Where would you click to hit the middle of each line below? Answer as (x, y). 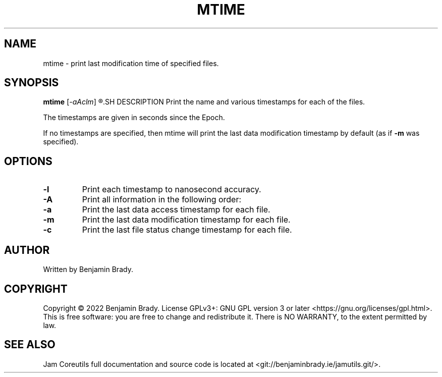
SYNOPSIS (32, 83)
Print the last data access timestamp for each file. (176, 210)
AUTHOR (27, 250)
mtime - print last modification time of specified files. (131, 63)
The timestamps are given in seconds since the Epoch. (134, 118)
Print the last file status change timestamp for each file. (187, 230)
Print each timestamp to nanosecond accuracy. (172, 190)
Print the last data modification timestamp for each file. (186, 220)
